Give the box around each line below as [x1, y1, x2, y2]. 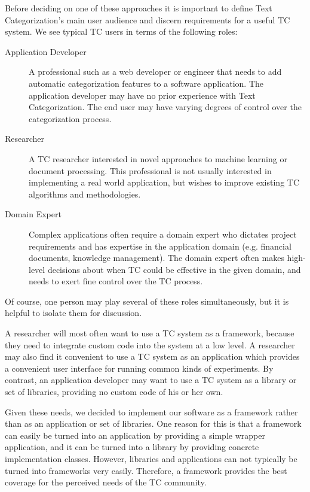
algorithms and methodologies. [29, 187, 141, 200]
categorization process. [29, 112, 112, 124]
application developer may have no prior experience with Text [29, 89, 256, 101]
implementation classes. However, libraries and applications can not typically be [5, 452, 297, 464]
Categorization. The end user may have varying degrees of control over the [29, 101, 302, 113]
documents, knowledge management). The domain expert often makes [29, 251, 284, 264]
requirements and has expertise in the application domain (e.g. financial [29, 239, 291, 252]
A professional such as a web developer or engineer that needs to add [29, 65, 282, 78]
